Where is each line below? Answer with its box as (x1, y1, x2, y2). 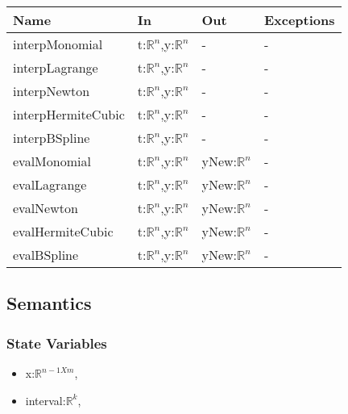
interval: (25, 391, 66, 408)
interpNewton (13, 82, 90, 100)
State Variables (6, 332, 107, 353)
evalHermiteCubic (13, 222, 114, 240)
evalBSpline (13, 245, 79, 264)
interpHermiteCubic (13, 105, 125, 123)
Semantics (6, 291, 92, 316)
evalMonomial (13, 152, 91, 170)
